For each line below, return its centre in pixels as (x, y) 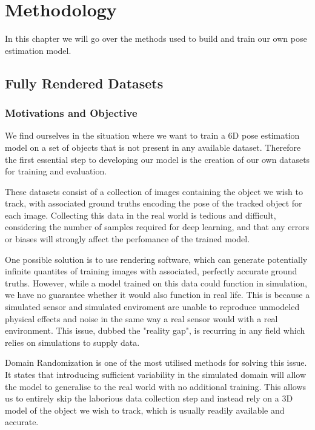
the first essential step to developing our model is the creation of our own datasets (157, 159)
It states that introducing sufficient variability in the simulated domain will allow (156, 374)
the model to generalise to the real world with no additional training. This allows (156, 386)
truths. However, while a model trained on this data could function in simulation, (156, 283)
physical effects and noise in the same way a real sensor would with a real (141, 318)
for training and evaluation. (56, 171)
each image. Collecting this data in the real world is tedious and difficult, (141, 215)
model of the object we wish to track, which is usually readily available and (145, 410)
